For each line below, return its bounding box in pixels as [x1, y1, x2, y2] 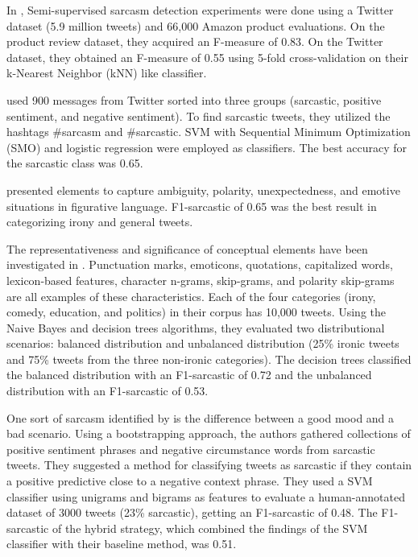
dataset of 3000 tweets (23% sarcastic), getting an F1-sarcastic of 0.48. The [6, 504, 378, 521]
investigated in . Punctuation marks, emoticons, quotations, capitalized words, [6, 256, 393, 273]
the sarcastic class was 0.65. [6, 155, 143, 171]
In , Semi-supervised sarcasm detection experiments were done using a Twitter [6, 2, 394, 18]
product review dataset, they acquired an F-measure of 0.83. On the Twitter [6, 33, 383, 50]
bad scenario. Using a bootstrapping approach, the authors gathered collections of [6, 425, 411, 442]
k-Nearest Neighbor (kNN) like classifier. [6, 64, 207, 81]
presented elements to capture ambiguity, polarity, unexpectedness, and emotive [6, 181, 400, 198]
